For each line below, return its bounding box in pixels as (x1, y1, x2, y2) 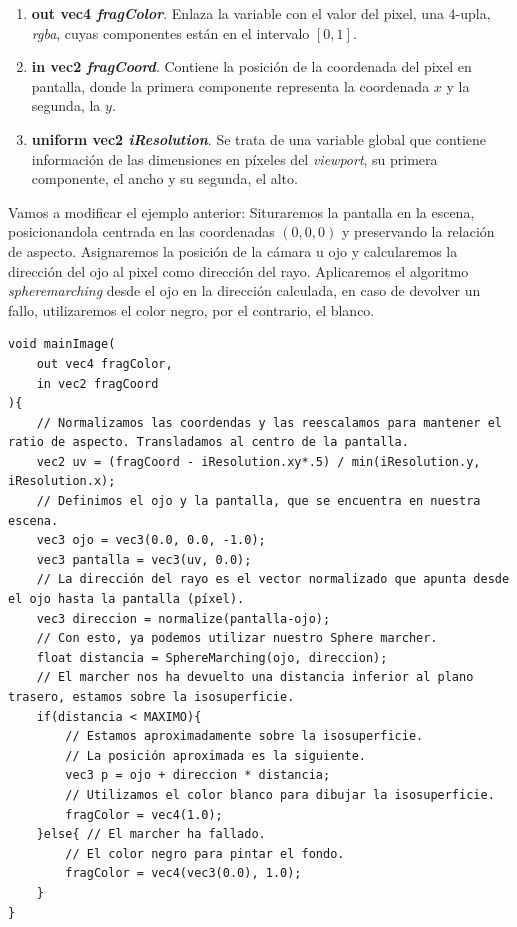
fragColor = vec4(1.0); (65, 807, 223, 822)
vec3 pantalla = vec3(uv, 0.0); (36, 552, 252, 567)
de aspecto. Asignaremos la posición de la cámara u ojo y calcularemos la (8, 240, 458, 261)
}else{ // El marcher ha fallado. (36, 827, 266, 842)
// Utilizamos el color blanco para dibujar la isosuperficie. (65, 787, 495, 802)
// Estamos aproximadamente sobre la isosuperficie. (65, 729, 424, 744)
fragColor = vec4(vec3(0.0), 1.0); (65, 866, 302, 881)
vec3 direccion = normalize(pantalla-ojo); (36, 611, 331, 626)
